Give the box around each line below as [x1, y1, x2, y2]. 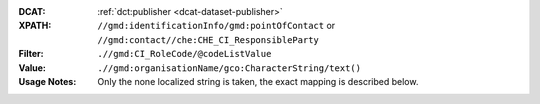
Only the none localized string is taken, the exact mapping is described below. [97, 75, 419, 87]
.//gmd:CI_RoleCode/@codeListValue [97, 48, 272, 60]
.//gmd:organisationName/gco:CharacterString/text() [97, 62, 362, 74]
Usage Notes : [18, 75, 77, 87]
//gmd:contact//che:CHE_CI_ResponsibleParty [97, 34, 320, 45]
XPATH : [18, 20, 52, 32]
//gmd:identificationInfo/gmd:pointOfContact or [97, 20, 336, 32]
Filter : [18, 48, 44, 60]
